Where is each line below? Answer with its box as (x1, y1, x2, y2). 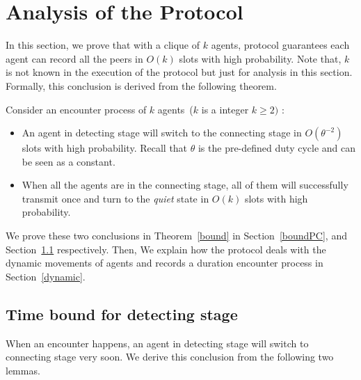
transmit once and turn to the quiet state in (22, 191, 209, 205)
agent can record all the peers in (6, 51, 143, 65)
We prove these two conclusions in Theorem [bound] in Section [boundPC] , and (6, 228, 347, 243)
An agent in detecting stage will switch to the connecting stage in (22, 125, 302, 140)
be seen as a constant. (22, 154, 115, 168)
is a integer (201, 102, 249, 116)
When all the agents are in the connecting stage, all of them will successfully (22, 177, 348, 192)
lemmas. (6, 363, 40, 377)
